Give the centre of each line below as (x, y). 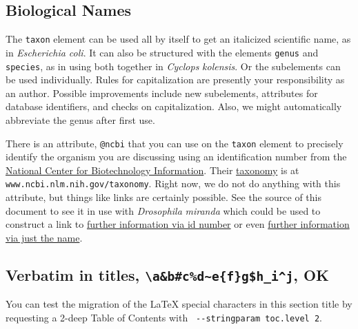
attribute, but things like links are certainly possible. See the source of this (163, 197)
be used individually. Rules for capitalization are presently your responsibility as (175, 79)
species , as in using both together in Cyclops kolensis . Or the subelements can (173, 66)
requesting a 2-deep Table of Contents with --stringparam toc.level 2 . (164, 317)
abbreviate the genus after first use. (80, 119)
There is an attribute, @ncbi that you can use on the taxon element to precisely (175, 143)
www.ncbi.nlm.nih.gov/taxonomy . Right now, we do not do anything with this (173, 183)
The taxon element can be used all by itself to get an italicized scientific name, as (178, 39)
